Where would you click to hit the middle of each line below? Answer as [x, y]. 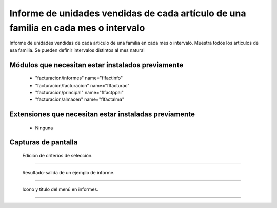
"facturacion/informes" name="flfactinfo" [79, 78]
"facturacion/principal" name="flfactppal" [80, 92]
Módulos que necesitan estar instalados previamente [96, 65]
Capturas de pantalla [44, 142]
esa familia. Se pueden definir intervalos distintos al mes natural [77, 50]
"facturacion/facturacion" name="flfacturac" [82, 85]
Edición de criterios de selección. [57, 156]
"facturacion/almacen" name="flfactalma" [80, 99]
